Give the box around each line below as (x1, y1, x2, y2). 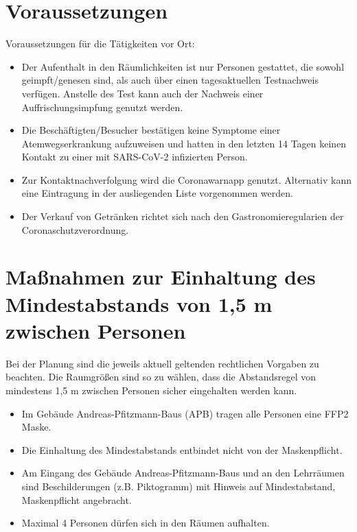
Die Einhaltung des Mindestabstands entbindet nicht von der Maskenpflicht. (21, 442, 343, 457)
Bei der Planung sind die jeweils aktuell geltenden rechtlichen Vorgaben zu (5, 356, 319, 370)
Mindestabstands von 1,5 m (5, 289, 273, 317)
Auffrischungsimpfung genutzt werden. (21, 99, 183, 114)
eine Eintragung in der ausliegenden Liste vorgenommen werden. (21, 186, 293, 200)
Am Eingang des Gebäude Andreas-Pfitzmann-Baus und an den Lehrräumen (21, 465, 345, 480)
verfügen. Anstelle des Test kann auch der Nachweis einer (21, 86, 264, 100)
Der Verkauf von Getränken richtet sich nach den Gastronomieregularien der (21, 209, 344, 223)
